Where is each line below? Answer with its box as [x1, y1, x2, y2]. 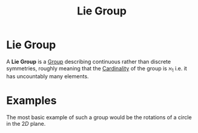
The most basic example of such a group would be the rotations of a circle [6, 113, 192, 121]
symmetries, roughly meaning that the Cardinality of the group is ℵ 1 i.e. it [6, 64, 188, 73]
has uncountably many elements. [6, 72, 89, 79]
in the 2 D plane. [6, 120, 46, 127]
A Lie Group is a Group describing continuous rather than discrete [6, 58, 171, 65]
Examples [6, 93, 57, 107]
